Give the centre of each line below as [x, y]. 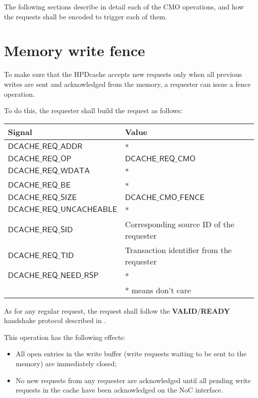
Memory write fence [75, 50]
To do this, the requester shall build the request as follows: [93, 110]
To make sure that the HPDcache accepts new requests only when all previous [123, 74]
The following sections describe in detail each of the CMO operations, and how [124, 6]
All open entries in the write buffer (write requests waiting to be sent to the [131, 354]
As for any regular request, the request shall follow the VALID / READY [117, 310]
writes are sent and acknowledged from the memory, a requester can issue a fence [128, 84]
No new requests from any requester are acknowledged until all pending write [133, 380]
